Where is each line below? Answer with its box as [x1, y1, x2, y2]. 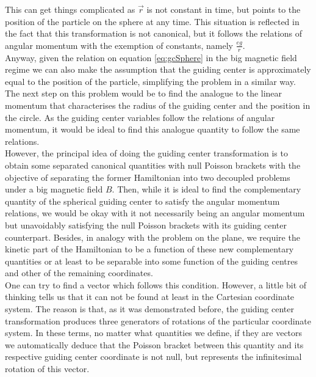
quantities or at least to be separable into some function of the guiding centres [5, 254, 298, 267]
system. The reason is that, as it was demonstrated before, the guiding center [5, 302, 294, 315]
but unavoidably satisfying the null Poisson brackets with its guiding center [5, 218, 287, 231]
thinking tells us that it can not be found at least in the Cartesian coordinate [5, 290, 295, 303]
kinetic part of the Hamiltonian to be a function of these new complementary [5, 243, 294, 255]
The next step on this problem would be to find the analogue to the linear [5, 87, 282, 100]
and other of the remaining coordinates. [5, 266, 153, 279]
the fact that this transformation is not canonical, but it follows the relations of [5, 27, 303, 40]
